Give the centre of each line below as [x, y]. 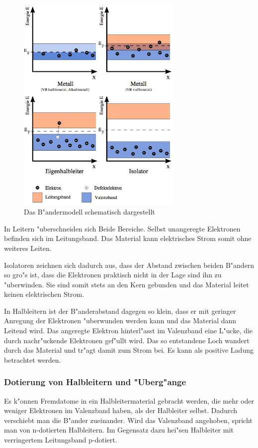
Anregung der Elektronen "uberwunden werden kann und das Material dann [120, 321]
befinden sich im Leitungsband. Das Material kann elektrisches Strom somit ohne [128, 238]
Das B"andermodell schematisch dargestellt [89, 212]
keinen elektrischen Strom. [44, 294]
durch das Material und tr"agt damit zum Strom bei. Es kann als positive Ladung [129, 350]
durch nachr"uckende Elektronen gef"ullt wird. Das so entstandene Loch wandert [127, 340]
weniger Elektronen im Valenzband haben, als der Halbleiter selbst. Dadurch [121, 410]
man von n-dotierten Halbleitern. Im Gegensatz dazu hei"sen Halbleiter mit [119, 430]
